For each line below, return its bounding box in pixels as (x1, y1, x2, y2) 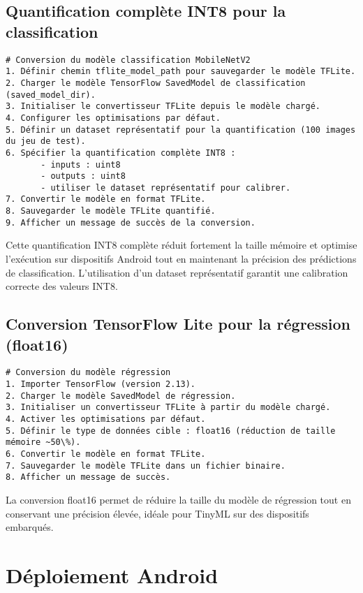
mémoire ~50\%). (6, 437, 81, 448)
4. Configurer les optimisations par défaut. (6, 112, 221, 123)
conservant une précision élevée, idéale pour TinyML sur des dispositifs (6, 506, 309, 520)
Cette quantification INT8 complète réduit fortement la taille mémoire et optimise (6, 237, 357, 252)
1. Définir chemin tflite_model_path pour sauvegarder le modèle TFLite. (6, 66, 356, 77)
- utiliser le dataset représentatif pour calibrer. (40, 182, 291, 193)
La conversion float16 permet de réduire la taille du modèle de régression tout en (6, 492, 351, 506)
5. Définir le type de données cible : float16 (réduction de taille (6, 425, 336, 436)
